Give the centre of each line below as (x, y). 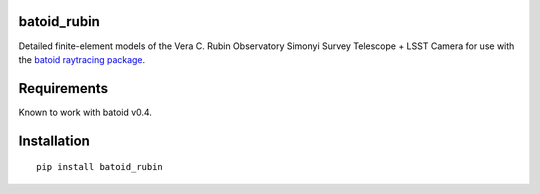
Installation (54, 140)
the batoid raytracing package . (82, 59)
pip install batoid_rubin (100, 167)
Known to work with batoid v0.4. (85, 112)
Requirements (63, 88)
